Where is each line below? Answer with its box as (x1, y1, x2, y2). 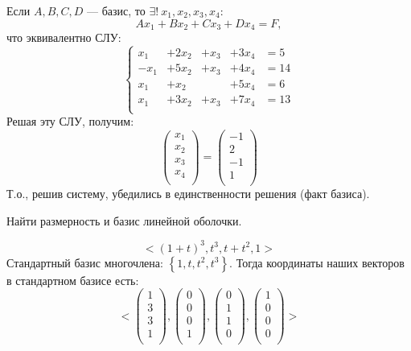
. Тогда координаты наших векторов (229, 254, 405, 270)
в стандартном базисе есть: (6, 271, 139, 288)
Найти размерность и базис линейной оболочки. (6, 212, 242, 229)
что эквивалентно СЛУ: (6, 29, 121, 46)
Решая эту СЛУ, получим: (6, 113, 134, 130)
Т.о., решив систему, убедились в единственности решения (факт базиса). (6, 184, 370, 201)
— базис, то (87, 2, 146, 19)
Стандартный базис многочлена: (6, 254, 163, 270)
